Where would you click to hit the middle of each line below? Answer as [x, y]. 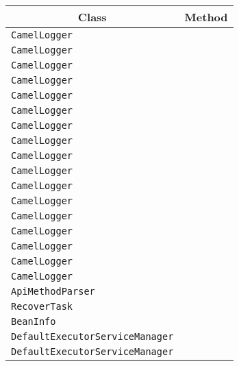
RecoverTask [42, 306]
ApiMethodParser [53, 291]
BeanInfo [34, 321]
